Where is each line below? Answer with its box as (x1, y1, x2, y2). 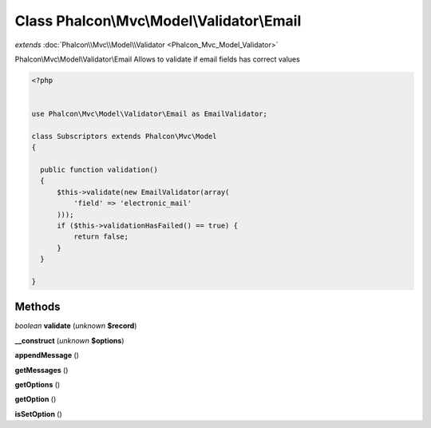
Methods (14, 300, 61, 314)
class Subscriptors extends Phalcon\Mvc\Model (31, 132, 217, 141)
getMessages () (14, 365, 69, 374)
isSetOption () (14, 409, 63, 418)
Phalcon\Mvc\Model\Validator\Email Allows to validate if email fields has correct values (14, 54, 301, 64)
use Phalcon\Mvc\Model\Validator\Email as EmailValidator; (31, 109, 267, 119)
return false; (73, 232, 129, 241)
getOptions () (14, 380, 61, 390)
